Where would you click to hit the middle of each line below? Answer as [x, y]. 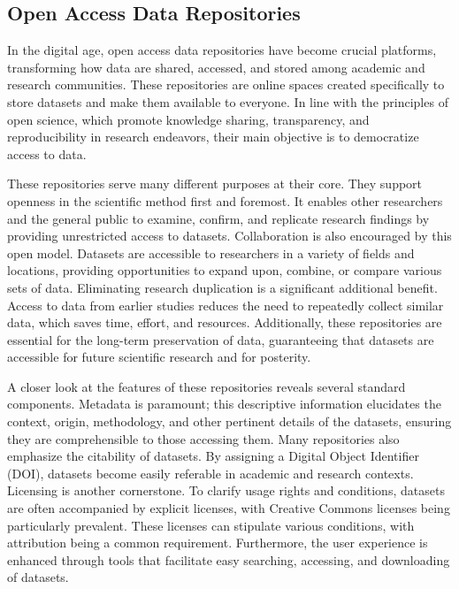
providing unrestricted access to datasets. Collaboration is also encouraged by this [229, 236]
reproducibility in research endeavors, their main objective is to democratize [213, 137]
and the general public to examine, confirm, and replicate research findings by [218, 218]
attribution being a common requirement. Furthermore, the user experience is [218, 543]
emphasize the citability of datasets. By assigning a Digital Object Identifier [213, 456]
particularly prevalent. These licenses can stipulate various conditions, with [211, 525]
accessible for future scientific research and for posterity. [159, 357]
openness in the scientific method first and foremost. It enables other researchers [225, 200]
